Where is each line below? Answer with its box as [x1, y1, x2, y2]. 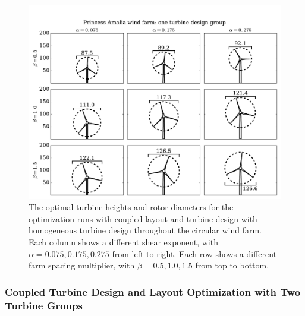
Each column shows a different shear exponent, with [29, 236, 218, 248]
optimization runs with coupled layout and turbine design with [29, 212, 257, 225]
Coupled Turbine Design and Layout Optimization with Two [5, 284, 301, 299]
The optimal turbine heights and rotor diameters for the [29, 201, 234, 213]
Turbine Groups [5, 298, 83, 312]
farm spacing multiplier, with [29, 259, 135, 271]
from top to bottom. [195, 259, 269, 271]
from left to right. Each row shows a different [112, 247, 277, 260]
